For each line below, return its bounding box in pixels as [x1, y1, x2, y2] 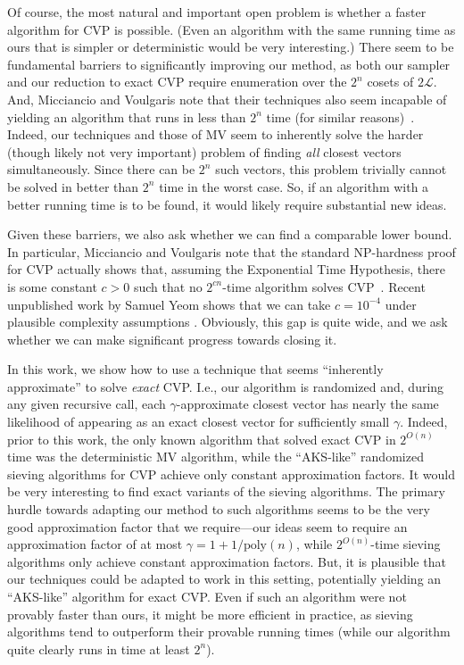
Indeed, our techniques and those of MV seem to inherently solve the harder [7, 125, 424, 144]
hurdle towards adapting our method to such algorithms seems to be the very [7, 500, 430, 519]
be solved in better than [7, 177, 139, 195]
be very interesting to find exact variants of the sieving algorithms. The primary [7, 482, 445, 501]
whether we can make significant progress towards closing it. [7, 329, 337, 348]
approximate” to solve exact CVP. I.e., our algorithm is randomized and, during [7, 377, 444, 395]
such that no [133, 277, 203, 295]
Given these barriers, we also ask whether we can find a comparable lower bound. [7, 225, 452, 244]
